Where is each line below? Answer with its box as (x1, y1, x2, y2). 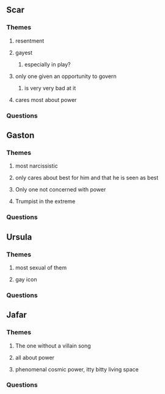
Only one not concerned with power (15, 186, 106, 193)
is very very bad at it (24, 84, 76, 91)
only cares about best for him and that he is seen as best (15, 174, 159, 182)
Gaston (6, 131, 35, 140)
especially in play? (24, 60, 71, 68)
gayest (15, 49, 32, 56)
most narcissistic (15, 162, 58, 170)
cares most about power (15, 96, 77, 103)
